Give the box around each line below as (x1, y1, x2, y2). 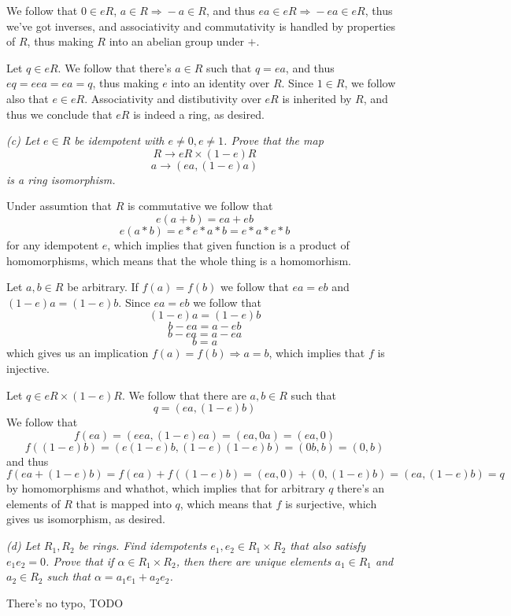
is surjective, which (285, 495, 377, 511)
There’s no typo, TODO (6, 594, 124, 610)
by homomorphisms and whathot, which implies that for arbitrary (6, 480, 325, 496)
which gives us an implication (6, 345, 149, 361)
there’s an (337, 480, 385, 496)
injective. (6, 360, 50, 376)
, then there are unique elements (176, 552, 331, 569)
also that (6, 90, 49, 106)
